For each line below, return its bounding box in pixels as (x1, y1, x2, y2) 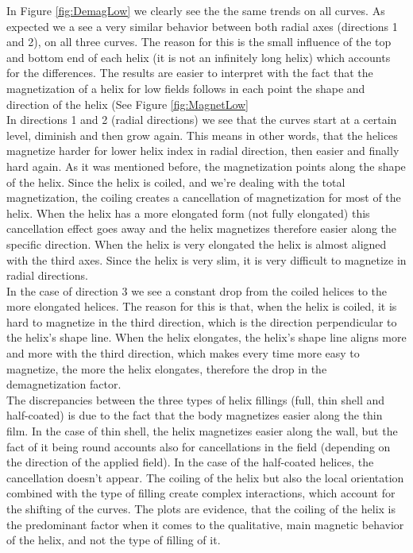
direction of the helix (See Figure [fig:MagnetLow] (6, 95, 249, 112)
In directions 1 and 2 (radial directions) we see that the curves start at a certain (6, 111, 397, 128)
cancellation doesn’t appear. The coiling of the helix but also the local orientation (6, 469, 404, 485)
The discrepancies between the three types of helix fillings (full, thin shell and (6, 391, 385, 408)
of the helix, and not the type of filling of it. (6, 532, 221, 548)
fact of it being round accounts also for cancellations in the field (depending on (6, 438, 391, 454)
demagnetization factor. (6, 376, 122, 393)
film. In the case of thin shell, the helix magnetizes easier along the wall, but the (6, 423, 398, 439)
